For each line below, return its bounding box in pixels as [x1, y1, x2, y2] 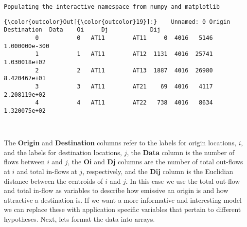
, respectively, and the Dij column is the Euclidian [82, 166, 233, 176]
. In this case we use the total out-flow [125, 175, 240, 186]
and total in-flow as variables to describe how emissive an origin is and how [4, 185, 229, 195]
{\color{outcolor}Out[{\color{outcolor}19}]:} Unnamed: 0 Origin [4, 18, 230, 25]
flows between [4, 157, 45, 167]
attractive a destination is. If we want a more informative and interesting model [4, 194, 242, 205]
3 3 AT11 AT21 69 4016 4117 [35, 83, 213, 90]
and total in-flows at [17, 166, 77, 176]
